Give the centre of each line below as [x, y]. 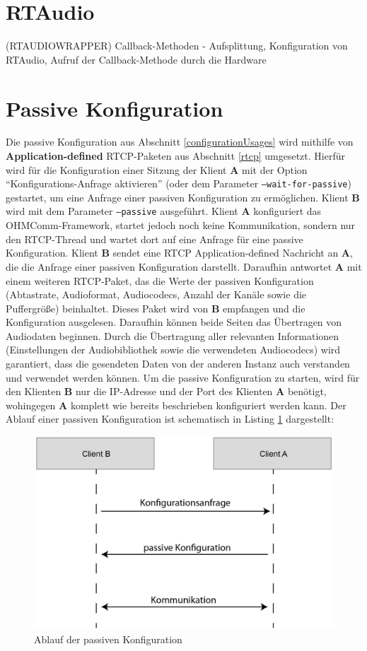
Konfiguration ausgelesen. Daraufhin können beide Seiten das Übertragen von [174, 322]
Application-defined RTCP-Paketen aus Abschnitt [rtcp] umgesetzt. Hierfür [175, 156]
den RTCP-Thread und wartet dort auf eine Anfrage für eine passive [155, 239]
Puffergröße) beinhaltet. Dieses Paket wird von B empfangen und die [156, 308]
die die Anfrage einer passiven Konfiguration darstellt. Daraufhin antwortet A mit [184, 266]
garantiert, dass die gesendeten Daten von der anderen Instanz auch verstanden [178, 364]
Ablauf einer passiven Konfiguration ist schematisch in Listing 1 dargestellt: [170, 419]
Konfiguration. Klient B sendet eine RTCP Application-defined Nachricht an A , [179, 253]
